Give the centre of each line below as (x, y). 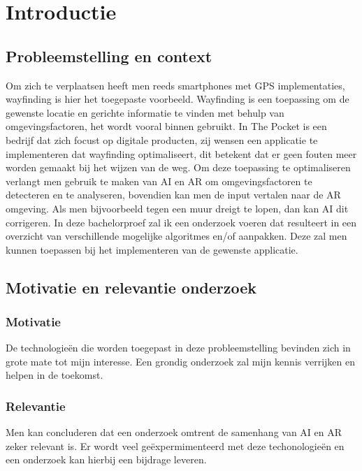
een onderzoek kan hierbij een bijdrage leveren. (106, 459)
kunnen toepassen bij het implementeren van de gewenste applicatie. (152, 249)
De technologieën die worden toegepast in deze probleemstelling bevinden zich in (178, 348)
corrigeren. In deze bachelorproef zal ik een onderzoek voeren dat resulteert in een (181, 222)
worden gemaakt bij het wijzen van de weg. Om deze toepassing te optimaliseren (178, 167)
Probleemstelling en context (109, 56)
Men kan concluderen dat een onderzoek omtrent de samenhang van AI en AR (174, 432)
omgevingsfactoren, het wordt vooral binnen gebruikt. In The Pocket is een (166, 126)
